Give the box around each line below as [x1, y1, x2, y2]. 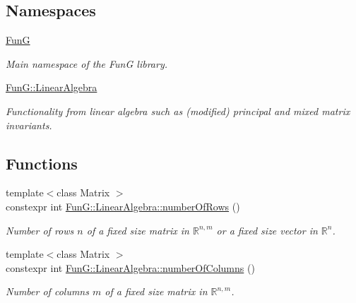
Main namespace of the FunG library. [6, 56, 167, 71]
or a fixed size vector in [216, 222, 318, 237]
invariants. [6, 117, 52, 132]
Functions [6, 152, 78, 174]
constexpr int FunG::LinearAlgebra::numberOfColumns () [6, 260, 255, 275]
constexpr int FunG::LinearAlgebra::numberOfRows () [6, 198, 240, 213]
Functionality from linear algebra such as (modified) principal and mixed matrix [6, 103, 350, 118]
